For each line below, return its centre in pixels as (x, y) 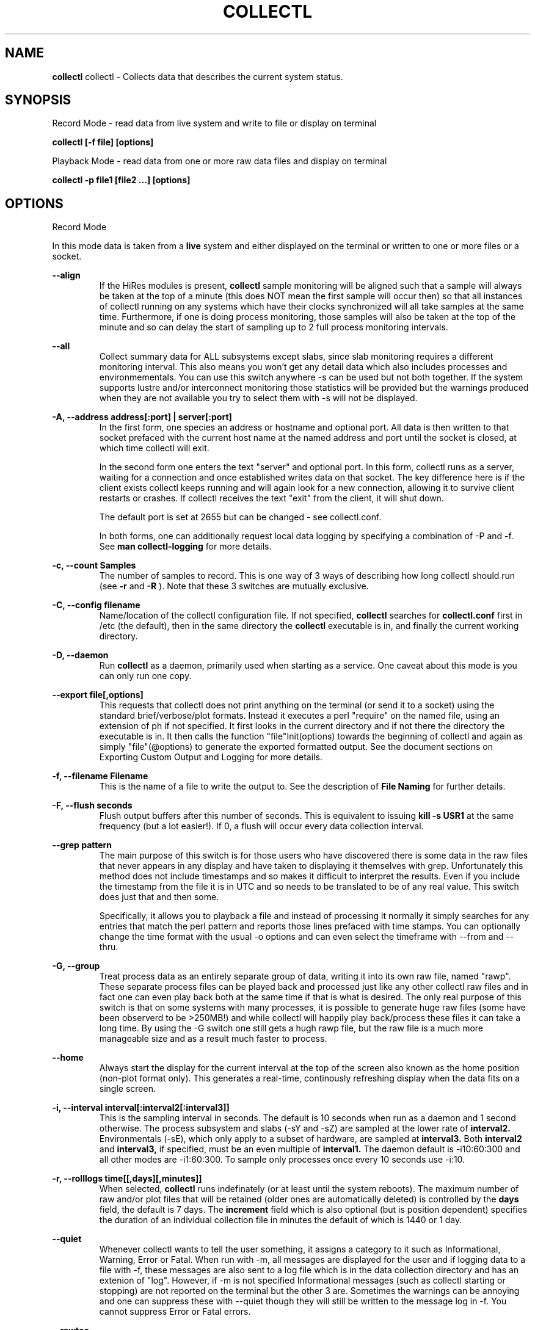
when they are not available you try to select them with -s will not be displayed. (258, 398)
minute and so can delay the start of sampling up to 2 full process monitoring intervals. (274, 327)
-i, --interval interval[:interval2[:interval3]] (141, 1108)
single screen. (127, 1089)
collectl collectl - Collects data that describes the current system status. (198, 76)
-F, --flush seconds (92, 805)
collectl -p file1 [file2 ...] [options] (121, 180)
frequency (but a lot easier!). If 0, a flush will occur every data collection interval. (261, 826)
